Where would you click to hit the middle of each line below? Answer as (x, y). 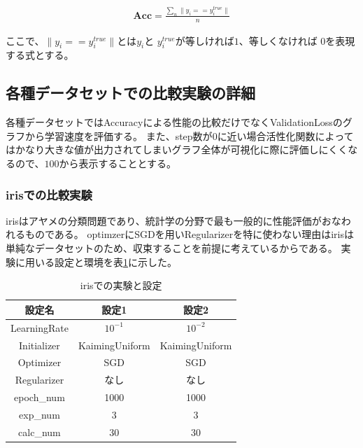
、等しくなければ (278, 40)
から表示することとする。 (118, 163)
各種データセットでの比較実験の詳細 (130, 93)
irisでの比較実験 (49, 194)
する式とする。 (40, 55)
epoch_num (40, 397)
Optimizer (40, 362)
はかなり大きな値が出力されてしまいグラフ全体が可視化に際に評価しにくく (177, 149)
